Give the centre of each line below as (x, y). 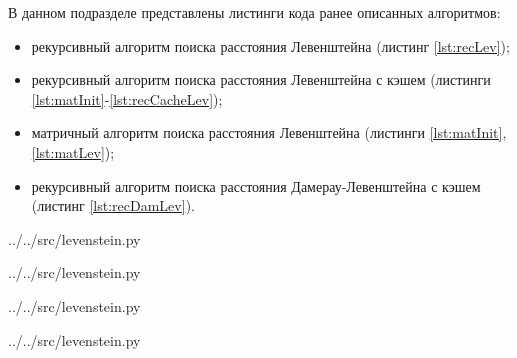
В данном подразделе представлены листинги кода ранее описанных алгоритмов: (254, 12)
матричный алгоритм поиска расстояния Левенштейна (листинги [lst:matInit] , (269, 132)
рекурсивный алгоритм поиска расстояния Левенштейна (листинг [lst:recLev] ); (270, 45)
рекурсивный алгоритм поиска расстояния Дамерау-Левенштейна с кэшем (256, 185)
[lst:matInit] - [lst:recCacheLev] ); (127, 98)
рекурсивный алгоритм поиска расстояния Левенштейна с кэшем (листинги (261, 79)
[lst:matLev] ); (73, 151)
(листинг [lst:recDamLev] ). (113, 205)
